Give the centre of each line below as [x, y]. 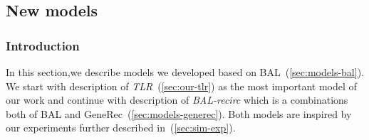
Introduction [43, 45]
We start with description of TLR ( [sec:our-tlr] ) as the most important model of [181, 86]
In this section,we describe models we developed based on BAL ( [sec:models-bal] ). [185, 72]
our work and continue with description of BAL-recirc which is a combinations [177, 100]
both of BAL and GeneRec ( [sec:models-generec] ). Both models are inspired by [179, 113]
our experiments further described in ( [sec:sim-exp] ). [121, 128]
